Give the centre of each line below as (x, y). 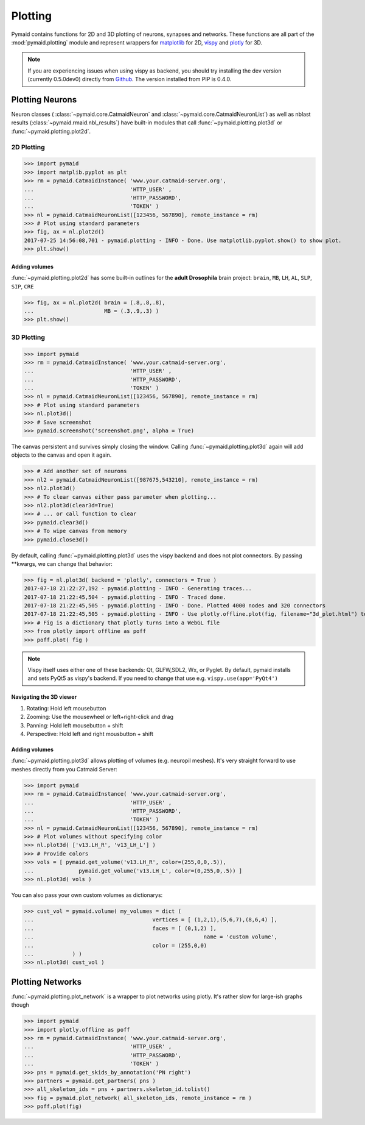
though (20, 1005)
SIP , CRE (23, 286)
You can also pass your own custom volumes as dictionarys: (87, 895)
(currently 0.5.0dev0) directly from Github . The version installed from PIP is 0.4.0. (130, 79)
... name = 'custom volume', (151, 937)
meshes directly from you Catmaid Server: (64, 769)
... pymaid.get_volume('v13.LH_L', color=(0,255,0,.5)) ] (133, 871)
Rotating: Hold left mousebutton (66, 708)
